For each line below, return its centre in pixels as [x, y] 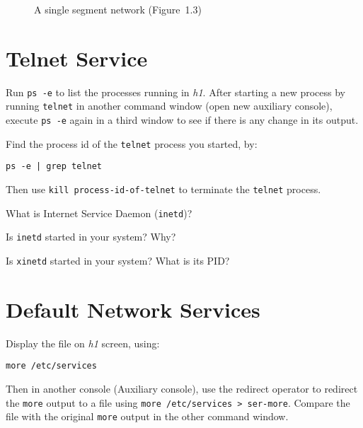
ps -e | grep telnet [54, 167]
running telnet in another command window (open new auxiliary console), [169, 106]
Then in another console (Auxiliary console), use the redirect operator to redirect [182, 388]
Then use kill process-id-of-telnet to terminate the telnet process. [163, 189]
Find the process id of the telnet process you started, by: [132, 143]
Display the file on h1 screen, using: [83, 343]
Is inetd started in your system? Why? [91, 237]
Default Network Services [133, 309]
